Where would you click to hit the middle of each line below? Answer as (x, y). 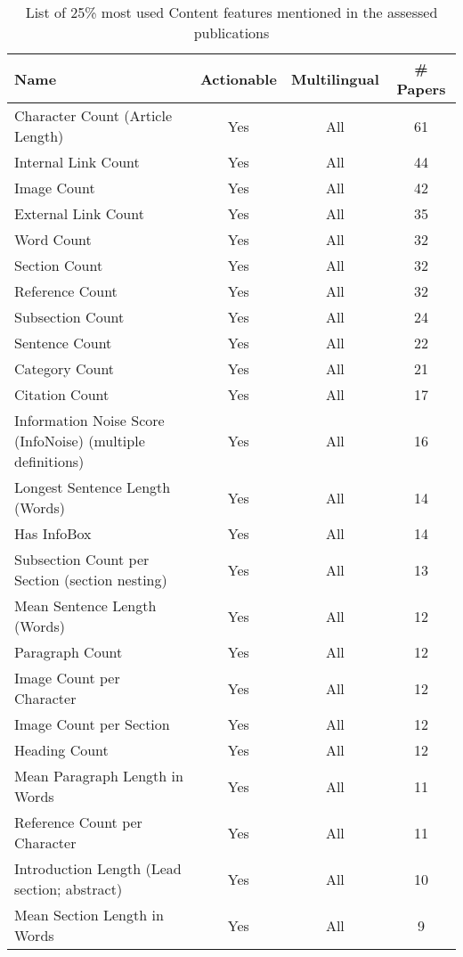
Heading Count (61, 750)
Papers (421, 89)
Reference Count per (78, 822)
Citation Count (62, 394)
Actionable (238, 78)
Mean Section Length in (89, 915)
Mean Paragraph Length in (99, 776)
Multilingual (335, 78)
